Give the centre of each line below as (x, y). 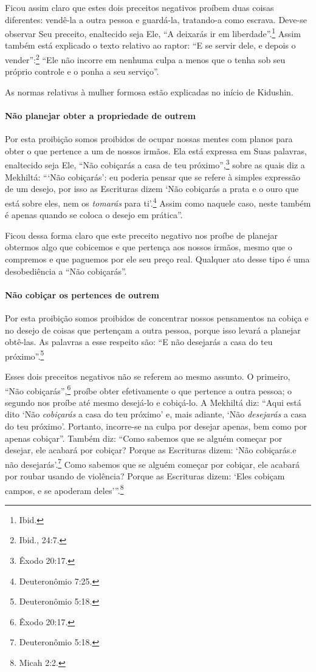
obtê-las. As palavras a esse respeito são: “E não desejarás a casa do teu (139, 342)
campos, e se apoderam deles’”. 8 (64, 489)
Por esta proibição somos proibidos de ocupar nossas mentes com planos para (149, 139)
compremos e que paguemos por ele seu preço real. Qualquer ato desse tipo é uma (157, 259)
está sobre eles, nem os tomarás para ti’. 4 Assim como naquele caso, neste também (158, 202)
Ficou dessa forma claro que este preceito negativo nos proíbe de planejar (142, 235)
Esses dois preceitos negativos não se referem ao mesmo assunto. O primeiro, (148, 376)
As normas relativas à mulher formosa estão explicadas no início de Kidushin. (149, 91)
